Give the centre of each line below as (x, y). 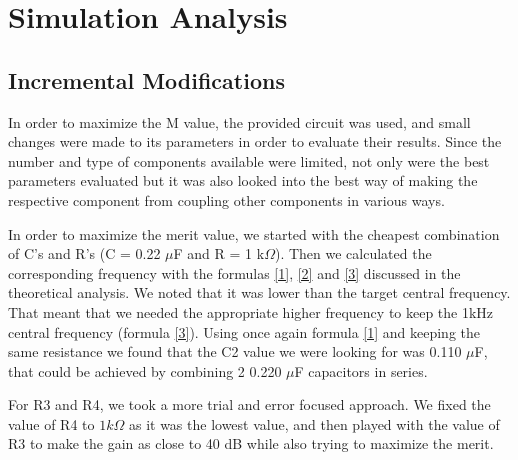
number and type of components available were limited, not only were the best (249, 160)
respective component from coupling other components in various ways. (226, 199)
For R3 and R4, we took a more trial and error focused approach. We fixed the (249, 404)
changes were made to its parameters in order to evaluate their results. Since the (255, 141)
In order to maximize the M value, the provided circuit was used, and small (239, 121)
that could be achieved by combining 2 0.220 (145, 370)
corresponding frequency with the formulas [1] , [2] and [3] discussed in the (234, 272)
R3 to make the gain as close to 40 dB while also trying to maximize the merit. (251, 443)
